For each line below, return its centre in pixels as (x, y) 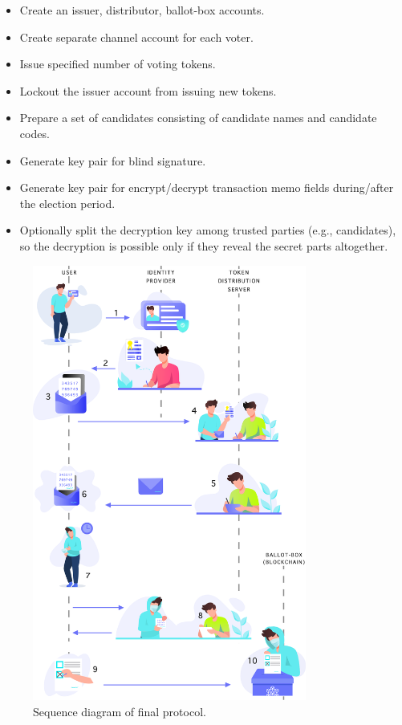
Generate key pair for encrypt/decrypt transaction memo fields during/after (207, 187)
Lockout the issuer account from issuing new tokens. (148, 90)
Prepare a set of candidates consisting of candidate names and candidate (198, 118)
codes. (35, 133)
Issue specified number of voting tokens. (118, 64)
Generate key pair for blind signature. (113, 160)
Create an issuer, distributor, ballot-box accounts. (142, 10)
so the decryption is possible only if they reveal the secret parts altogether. (204, 245)
